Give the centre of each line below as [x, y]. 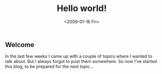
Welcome [20, 44]
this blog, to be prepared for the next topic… [49, 67]
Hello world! [82, 8]
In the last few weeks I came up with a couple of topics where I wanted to [79, 56]
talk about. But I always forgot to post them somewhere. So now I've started [81, 62]
